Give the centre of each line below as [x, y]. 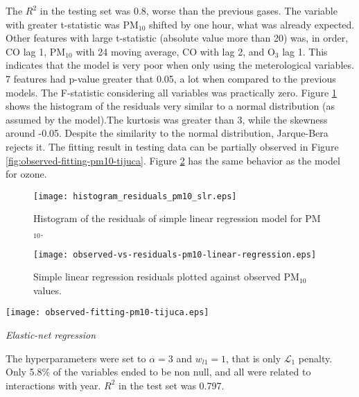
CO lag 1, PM [36, 51]
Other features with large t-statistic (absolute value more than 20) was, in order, [177, 38]
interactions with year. [53, 385]
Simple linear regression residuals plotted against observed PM [166, 277]
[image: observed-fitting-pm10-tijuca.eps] [107, 313]
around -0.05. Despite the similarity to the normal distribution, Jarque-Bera [167, 133]
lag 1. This [305, 51]
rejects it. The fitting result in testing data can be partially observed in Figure [172, 146]
